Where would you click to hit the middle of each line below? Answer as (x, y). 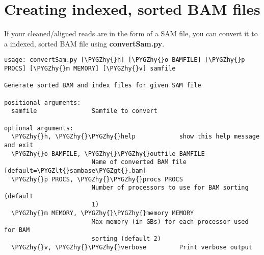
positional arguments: (43, 102)
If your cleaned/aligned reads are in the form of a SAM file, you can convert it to (131, 33)
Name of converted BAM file (139, 162)
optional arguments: (39, 128)
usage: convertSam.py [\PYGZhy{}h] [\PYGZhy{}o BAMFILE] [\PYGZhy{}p (125, 60)
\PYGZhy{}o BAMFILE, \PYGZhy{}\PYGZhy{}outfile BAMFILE (108, 154)
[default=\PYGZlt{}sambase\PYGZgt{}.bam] (75, 170)
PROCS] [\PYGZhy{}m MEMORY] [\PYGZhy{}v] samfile (90, 68)
